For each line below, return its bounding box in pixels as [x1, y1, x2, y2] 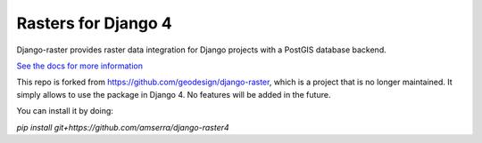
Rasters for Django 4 [16, 13, 173, 33]
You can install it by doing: [16, 106, 113, 116]
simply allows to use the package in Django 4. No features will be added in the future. [16, 89, 331, 99]
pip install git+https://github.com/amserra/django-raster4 [16, 122, 229, 132]
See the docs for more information [16, 60, 143, 71]
